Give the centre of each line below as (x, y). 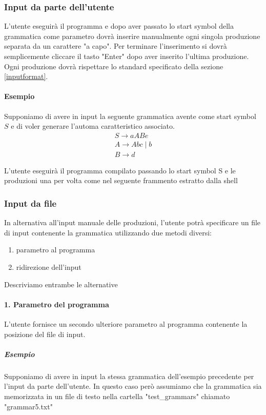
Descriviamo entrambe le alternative (61, 284)
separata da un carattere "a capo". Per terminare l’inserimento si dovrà (116, 46)
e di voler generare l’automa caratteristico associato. (93, 126)
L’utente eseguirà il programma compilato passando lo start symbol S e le (120, 170)
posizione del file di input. (45, 334)
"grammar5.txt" (28, 406)
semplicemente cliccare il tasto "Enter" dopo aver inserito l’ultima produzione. (127, 56)
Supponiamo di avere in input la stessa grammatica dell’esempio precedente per (129, 376)
